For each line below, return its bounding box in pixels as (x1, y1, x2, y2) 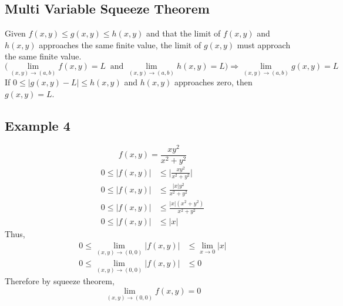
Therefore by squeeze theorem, (5, 275, 115, 287)
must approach (237, 38, 291, 51)
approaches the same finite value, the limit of (39, 38, 201, 51)
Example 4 (5, 116, 70, 134)
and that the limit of (146, 27, 221, 39)
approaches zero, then (174, 76, 253, 88)
